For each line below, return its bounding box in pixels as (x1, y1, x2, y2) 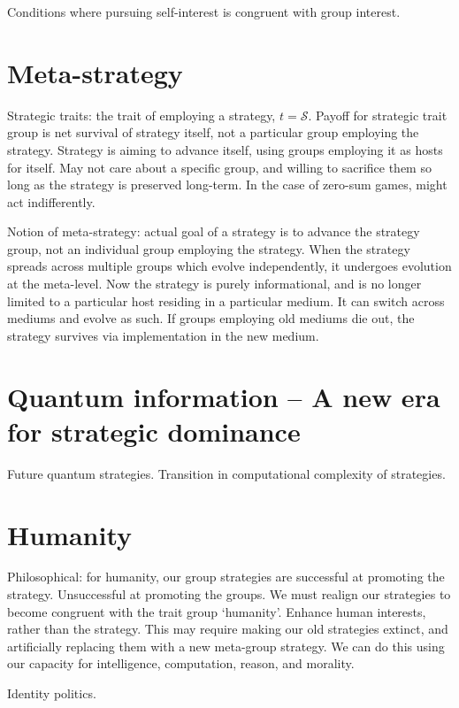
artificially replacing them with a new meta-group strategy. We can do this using (7, 636, 445, 655)
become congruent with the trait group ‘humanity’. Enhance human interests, (7, 602, 426, 620)
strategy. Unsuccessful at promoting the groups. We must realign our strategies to (7, 585, 451, 604)
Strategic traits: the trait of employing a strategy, (7, 105, 276, 124)
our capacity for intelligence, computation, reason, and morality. (7, 654, 355, 673)
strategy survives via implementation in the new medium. (7, 326, 319, 344)
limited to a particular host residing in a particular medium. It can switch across (7, 291, 445, 310)
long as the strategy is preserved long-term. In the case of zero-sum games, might (7, 175, 448, 194)
